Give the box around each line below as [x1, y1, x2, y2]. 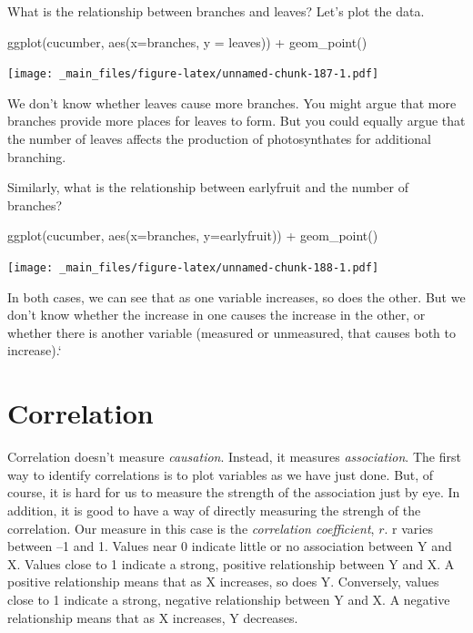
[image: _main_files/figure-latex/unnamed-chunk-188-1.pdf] [7, 261, 379, 274]
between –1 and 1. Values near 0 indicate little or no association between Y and [7, 536, 452, 556]
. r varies [384, 518, 433, 537]
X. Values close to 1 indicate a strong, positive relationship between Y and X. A [7, 554, 455, 573]
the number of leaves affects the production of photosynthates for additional [7, 129, 431, 148]
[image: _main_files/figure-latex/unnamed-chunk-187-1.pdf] [7, 67, 379, 81]
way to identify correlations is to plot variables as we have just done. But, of [7, 465, 434, 484]
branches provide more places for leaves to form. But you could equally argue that [7, 111, 466, 130]
